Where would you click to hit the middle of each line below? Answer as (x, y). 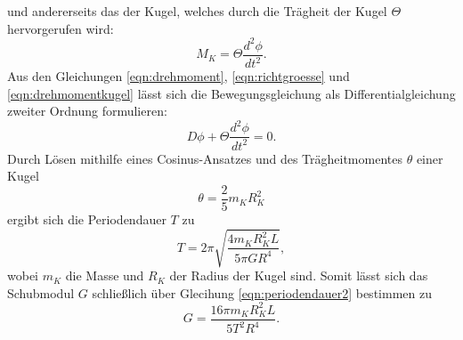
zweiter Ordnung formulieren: (87, 111)
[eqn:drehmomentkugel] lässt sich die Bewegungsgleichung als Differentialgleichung (231, 93)
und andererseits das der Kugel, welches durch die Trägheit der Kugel (197, 11)
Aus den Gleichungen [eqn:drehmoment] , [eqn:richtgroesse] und (179, 76)
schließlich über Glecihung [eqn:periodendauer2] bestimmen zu (262, 292)
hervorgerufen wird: (61, 28)
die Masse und (105, 275)
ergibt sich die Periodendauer (87, 219)
